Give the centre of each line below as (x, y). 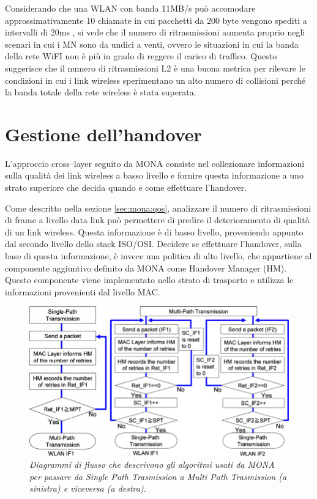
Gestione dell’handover (103, 134)
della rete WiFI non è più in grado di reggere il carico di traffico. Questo (141, 56)
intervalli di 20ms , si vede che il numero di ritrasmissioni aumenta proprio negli (155, 32)
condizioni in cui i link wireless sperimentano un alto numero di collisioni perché (155, 80)
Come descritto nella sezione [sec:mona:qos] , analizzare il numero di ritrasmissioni (158, 208)
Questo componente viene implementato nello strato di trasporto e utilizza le (149, 280)
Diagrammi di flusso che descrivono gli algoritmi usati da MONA (152, 464)
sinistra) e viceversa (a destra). (88, 488)
